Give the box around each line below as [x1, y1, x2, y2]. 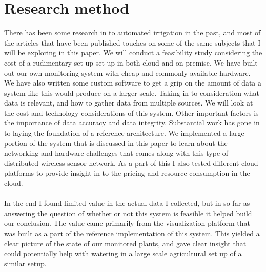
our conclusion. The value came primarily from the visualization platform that [4, 218, 250, 228]
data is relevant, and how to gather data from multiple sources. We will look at [4, 97, 253, 108]
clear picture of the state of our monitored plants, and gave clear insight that [4, 238, 247, 248]
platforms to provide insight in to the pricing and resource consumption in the [4, 168, 250, 178]
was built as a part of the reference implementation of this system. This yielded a [4, 228, 260, 238]
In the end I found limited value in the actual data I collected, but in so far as [4, 198, 250, 208]
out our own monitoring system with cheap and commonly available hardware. [4, 67, 251, 78]
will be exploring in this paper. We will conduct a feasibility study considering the [4, 47, 262, 58]
